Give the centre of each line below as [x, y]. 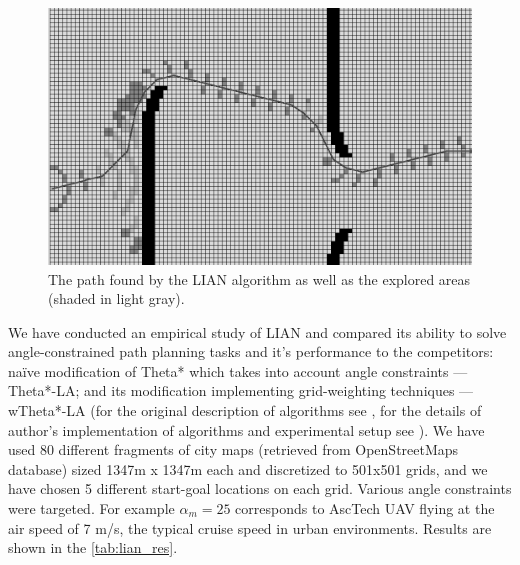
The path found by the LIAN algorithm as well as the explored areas [259, 278]
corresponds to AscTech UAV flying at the [365, 508]
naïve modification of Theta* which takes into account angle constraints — [238, 370]
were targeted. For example [91, 508]
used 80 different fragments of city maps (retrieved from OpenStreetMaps [233, 449]
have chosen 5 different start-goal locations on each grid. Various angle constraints [260, 488]
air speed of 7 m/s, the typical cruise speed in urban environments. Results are [250, 527]
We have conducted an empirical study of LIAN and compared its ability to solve [257, 331]
